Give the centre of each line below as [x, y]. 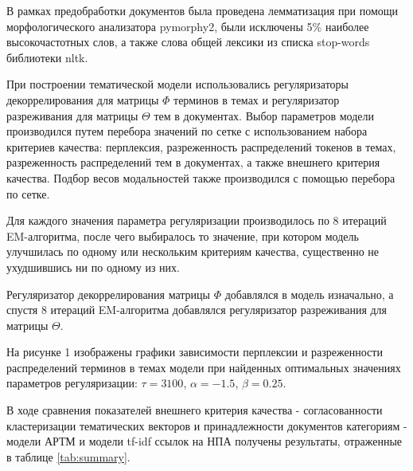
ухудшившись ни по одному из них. [93, 267]
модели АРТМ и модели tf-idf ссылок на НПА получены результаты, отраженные [205, 441]
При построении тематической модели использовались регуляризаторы [178, 84]
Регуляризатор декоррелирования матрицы [108, 294]
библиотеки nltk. [47, 57]
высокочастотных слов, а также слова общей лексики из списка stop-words [188, 42]
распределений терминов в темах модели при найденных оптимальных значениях [204, 367]
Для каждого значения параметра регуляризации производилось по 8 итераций [197, 220]
